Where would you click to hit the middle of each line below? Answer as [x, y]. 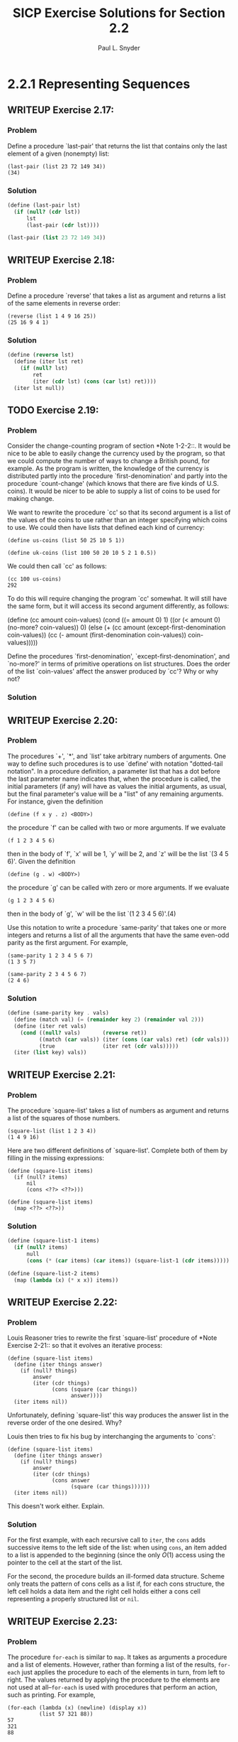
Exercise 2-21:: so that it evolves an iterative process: [85, 1346]
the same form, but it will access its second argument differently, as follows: [118, 606]
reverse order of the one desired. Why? [65, 1423]
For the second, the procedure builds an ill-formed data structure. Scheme [116, 1576]
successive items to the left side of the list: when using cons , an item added [117, 1547]
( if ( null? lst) [44, 368]
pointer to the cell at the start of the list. [65, 1563]
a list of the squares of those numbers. [64, 1118]
